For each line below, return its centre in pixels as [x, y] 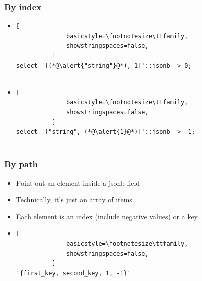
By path [21, 164]
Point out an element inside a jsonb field [78, 182]
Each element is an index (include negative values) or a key [107, 216]
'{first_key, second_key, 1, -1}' [73, 273]
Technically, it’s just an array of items [74, 199]
